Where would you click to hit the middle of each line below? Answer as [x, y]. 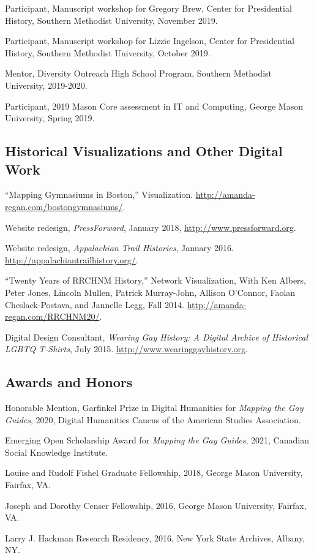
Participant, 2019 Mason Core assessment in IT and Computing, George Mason [154, 106]
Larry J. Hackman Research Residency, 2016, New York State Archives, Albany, [155, 537]
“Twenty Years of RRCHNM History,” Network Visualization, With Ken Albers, [156, 280]
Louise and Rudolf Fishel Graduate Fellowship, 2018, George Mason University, [154, 473]
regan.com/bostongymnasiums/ [64, 206]
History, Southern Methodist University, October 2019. [108, 52]
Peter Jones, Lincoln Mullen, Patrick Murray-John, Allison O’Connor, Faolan [150, 292]
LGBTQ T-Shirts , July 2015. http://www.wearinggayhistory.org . [126, 349]
